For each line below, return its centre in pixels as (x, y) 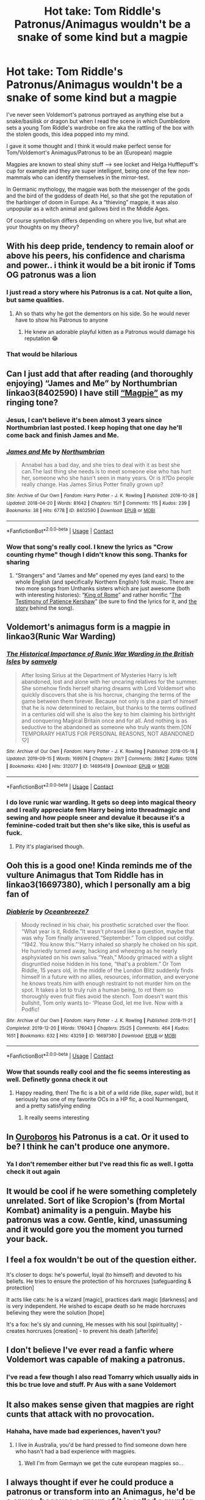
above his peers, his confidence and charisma (96, 256)
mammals (19, 177)
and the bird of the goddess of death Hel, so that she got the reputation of (99, 195)
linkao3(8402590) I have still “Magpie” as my (95, 393)
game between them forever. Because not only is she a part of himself (110, 701)
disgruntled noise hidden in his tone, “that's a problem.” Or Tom (101, 964)
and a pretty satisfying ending (53, 1106)
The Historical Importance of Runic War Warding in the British (100, 654)
